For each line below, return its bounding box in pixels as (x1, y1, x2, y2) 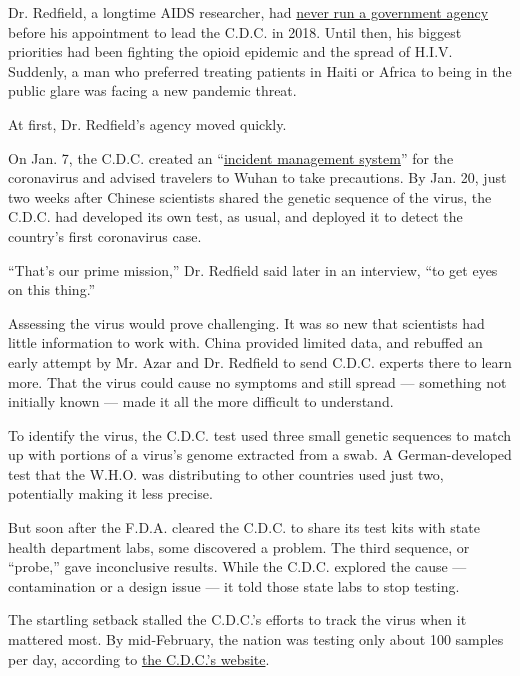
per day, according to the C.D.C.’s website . (8, 648, 270, 669)
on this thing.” (8, 279, 96, 300)
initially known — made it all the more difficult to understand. (8, 391, 394, 412)
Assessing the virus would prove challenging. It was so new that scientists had (8, 312, 485, 333)
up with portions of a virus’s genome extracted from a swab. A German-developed (8, 444, 512, 465)
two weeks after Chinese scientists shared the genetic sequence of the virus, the (8, 186, 492, 207)
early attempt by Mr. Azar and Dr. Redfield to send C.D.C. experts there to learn (8, 351, 512, 372)
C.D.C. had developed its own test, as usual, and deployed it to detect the (8, 206, 463, 227)
